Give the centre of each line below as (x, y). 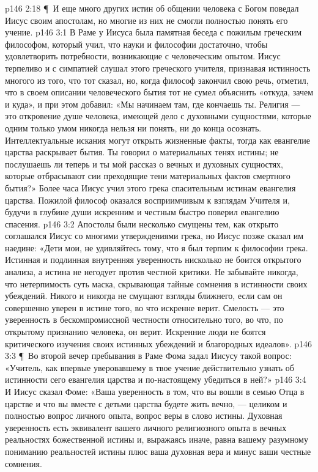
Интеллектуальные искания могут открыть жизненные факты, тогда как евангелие (157, 140)
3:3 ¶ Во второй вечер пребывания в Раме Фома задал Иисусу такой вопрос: (148, 356)
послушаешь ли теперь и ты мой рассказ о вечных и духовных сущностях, (144, 164)
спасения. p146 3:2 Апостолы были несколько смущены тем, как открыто (142, 223)
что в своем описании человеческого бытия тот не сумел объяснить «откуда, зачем (159, 92)
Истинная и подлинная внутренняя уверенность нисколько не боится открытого (153, 260)
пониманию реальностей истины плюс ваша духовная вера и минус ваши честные (158, 451)
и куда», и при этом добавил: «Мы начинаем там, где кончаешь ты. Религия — (153, 104)
